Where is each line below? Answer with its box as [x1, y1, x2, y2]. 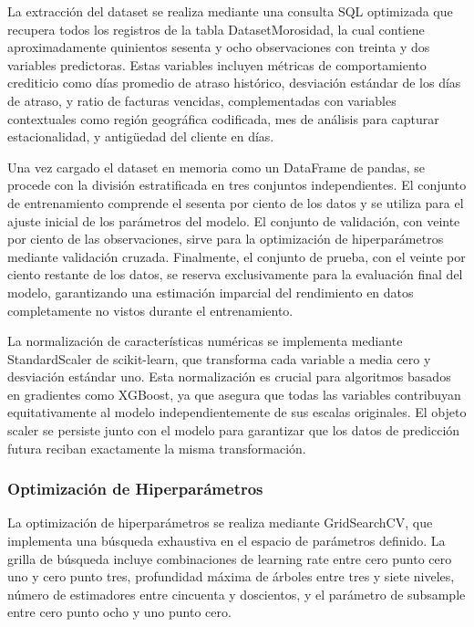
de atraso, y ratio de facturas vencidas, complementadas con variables [7, 90, 397, 110]
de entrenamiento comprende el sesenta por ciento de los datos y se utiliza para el [7, 193, 464, 212]
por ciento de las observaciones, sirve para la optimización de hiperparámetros [7, 229, 444, 248]
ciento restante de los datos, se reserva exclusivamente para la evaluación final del [7, 265, 463, 284]
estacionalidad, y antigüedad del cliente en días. [7, 127, 274, 146]
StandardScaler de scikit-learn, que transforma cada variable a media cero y [7, 349, 431, 368]
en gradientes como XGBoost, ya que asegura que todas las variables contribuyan [7, 384, 461, 403]
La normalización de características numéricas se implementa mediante [7, 331, 403, 350]
